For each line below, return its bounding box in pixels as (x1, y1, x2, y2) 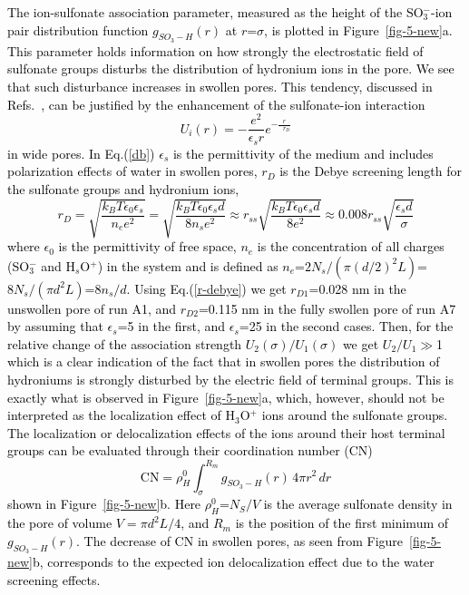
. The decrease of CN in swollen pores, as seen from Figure (76, 531, 404, 550)
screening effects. (7, 570, 101, 589)
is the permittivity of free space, (58, 237, 237, 256)
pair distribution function (7, 20, 149, 39)
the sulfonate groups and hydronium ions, (7, 179, 239, 198)
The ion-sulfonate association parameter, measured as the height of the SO (7, 3, 424, 21)
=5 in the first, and (117, 317, 226, 336)
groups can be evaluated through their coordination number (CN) (7, 441, 373, 460)
